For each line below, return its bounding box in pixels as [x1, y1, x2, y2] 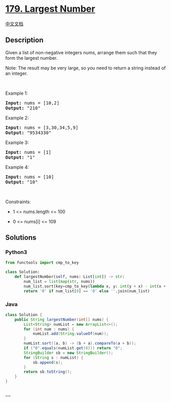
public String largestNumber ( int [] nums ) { [14, 317, 109, 322]
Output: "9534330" [5, 130, 52, 136]
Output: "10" [5, 179, 38, 185]
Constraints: [5, 198, 31, 205]
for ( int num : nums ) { [24, 326, 74, 332]
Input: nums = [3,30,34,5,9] [5, 124, 78, 131]
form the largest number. [5, 55, 58, 61]
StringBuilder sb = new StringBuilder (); [24, 350, 114, 355]
